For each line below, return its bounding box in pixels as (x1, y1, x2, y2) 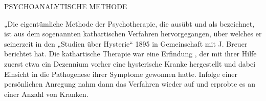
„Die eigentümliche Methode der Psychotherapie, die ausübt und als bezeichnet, (4, 18, 255, 29)
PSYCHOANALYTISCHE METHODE (4, 1, 127, 11)
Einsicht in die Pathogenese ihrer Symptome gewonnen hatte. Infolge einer (4, 68, 238, 79)
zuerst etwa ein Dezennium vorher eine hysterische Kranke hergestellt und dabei (4, 58, 256, 69)
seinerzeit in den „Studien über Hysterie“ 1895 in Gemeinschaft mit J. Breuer (4, 38, 248, 49)
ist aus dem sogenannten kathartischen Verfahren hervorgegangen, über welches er (4, 28, 262, 39)
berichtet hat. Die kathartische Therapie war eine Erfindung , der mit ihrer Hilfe (4, 48, 257, 59)
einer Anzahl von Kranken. (4, 88, 88, 99)
